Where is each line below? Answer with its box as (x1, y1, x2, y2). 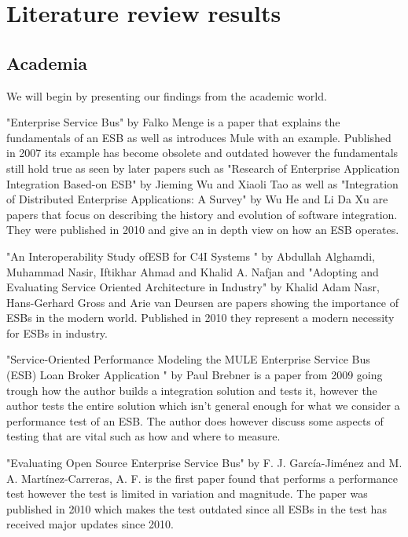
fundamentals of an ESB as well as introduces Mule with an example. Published (6, 129, 391, 145)
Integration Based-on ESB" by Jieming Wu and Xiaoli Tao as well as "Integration (6, 175, 399, 192)
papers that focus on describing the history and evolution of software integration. (6, 206, 398, 222)
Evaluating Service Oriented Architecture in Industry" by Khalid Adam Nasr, (6, 279, 380, 295)
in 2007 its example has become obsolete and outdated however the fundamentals (6, 144, 399, 161)
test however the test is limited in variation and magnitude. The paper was (6, 485, 368, 502)
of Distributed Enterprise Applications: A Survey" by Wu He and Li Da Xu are (6, 191, 388, 207)
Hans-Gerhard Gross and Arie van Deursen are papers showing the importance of (6, 294, 399, 310)
